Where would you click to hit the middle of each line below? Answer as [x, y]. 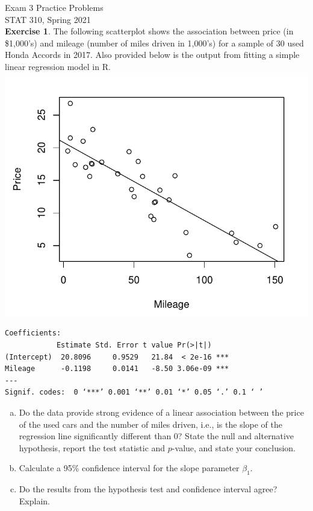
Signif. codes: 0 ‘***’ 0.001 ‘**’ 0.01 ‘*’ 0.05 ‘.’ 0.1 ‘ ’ [134, 392]
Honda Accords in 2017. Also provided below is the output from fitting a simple [152, 55]
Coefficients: [33, 333]
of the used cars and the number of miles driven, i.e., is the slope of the [151, 424]
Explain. [34, 500]
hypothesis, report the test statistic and [92, 447]
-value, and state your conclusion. [234, 447]
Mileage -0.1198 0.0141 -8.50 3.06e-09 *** [117, 369]
